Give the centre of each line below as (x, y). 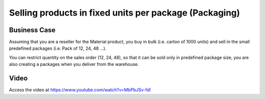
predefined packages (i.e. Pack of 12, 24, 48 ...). (58, 48)
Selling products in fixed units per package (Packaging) (125, 13)
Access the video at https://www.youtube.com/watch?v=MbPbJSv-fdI (80, 90)
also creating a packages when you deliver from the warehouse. (74, 64)
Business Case (32, 30)
